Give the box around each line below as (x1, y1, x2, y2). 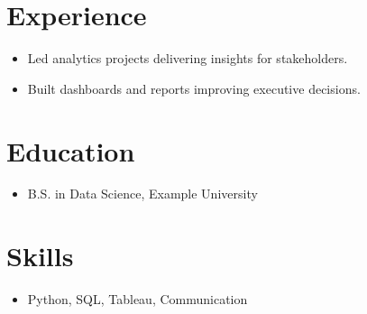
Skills (6, 237, 74, 274)
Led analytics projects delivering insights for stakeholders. (27, 49, 348, 68)
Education (6, 132, 135, 169)
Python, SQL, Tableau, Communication (27, 290, 248, 309)
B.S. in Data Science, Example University (27, 184, 258, 203)
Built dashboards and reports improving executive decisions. (27, 78, 361, 97)
